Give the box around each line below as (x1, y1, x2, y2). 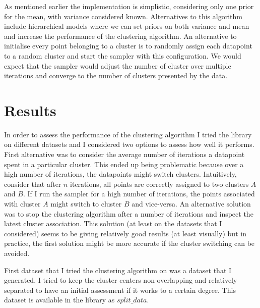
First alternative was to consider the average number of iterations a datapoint (4, 149, 245, 160)
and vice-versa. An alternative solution (132, 198, 251, 209)
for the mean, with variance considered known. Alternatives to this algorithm (4, 11, 242, 21)
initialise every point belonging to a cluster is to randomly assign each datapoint (4, 40, 252, 51)
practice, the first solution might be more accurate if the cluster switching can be (4, 238, 255, 248)
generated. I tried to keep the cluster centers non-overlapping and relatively (4, 275, 237, 285)
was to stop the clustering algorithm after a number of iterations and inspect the (4, 208, 253, 219)
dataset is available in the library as (4, 294, 115, 305)
